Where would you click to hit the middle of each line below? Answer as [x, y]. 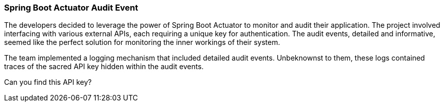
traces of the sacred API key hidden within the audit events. [104, 67]
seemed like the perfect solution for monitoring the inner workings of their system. [142, 42]
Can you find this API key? [48, 82]
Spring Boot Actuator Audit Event [71, 8]
